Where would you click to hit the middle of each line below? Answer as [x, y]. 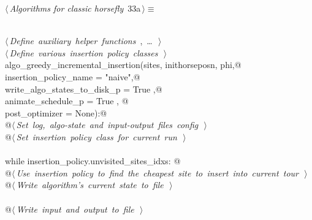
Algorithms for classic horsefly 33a [75, 8]
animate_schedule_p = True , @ [67, 101]
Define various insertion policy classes [84, 52]
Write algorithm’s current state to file [90, 185]
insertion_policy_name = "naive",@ [73, 76]
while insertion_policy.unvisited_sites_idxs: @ [93, 161]
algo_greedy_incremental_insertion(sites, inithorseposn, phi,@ [123, 65]
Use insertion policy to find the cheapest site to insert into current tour [157, 173]
